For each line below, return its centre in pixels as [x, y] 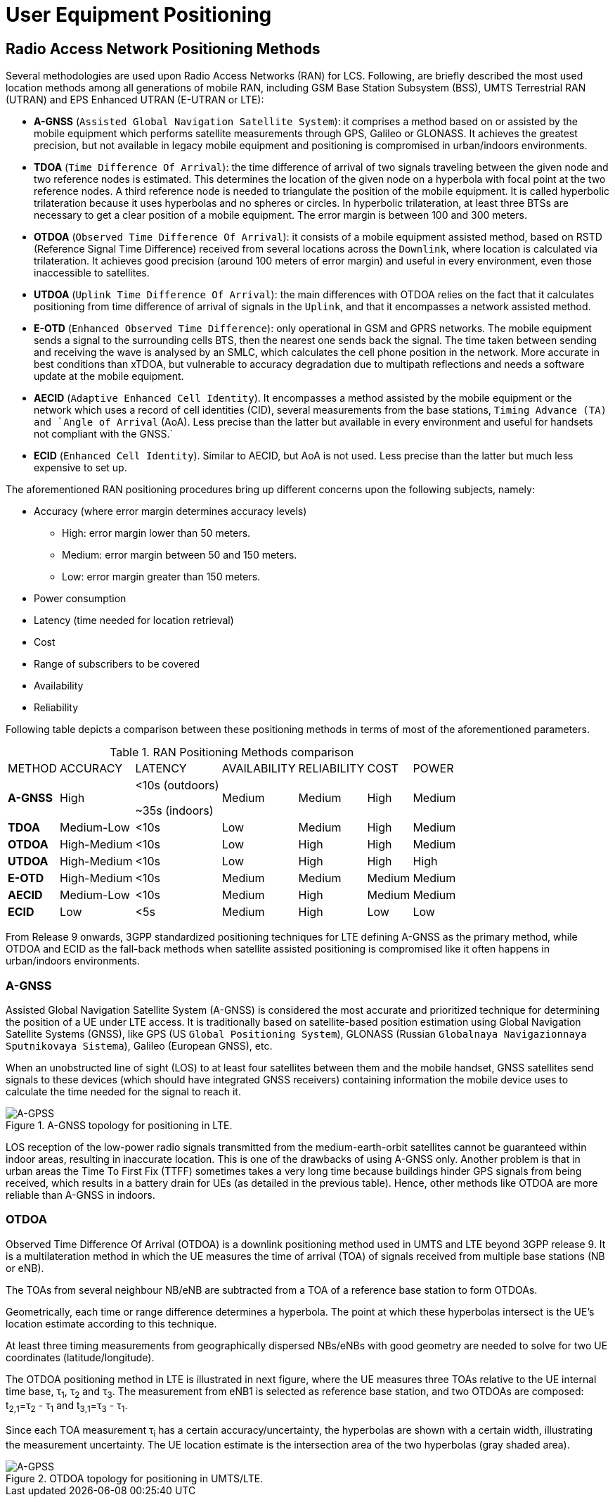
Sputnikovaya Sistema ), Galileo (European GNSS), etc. [139, 1045]
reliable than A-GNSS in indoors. [80, 1195]
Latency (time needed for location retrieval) [134, 620]
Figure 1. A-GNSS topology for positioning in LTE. [119, 1125]
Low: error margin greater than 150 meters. [161, 577]
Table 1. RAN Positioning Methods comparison [232, 752]
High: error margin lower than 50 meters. [156, 533]
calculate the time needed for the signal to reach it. [123, 1091]
